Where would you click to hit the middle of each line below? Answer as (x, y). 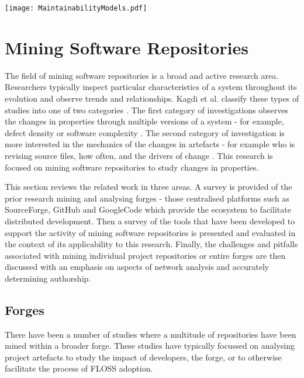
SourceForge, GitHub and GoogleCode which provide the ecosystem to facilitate (148, 209)
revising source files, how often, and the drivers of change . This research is (139, 155)
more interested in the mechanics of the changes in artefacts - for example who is (150, 144)
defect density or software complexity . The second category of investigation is (145, 132)
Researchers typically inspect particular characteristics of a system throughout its (151, 87)
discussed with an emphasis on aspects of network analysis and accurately (137, 267)
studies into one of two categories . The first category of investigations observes (146, 110)
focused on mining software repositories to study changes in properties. (132, 167)
